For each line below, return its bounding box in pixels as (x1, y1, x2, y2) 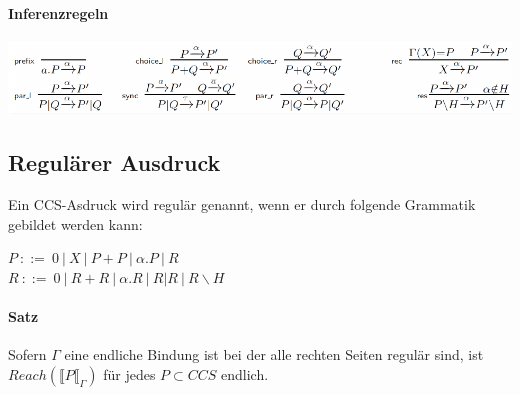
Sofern (8, 344, 47, 365)
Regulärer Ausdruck (8, 147, 221, 178)
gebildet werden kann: (8, 213, 143, 234)
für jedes (103, 363, 156, 384)
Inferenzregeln (8, 2, 109, 23)
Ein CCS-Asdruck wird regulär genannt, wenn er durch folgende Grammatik (8, 194, 476, 215)
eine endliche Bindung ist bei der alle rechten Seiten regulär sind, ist (64, 344, 484, 365)
